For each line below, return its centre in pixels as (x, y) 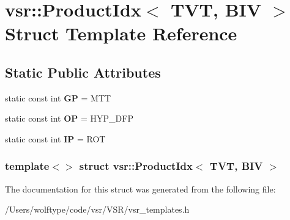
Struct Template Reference (121, 33)
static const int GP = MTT (58, 97)
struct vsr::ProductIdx (136, 166)
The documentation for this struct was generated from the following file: (140, 189)
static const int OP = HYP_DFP (69, 118)
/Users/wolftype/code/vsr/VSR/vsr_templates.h (97, 209)
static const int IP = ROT (55, 138)
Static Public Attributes (83, 72)
